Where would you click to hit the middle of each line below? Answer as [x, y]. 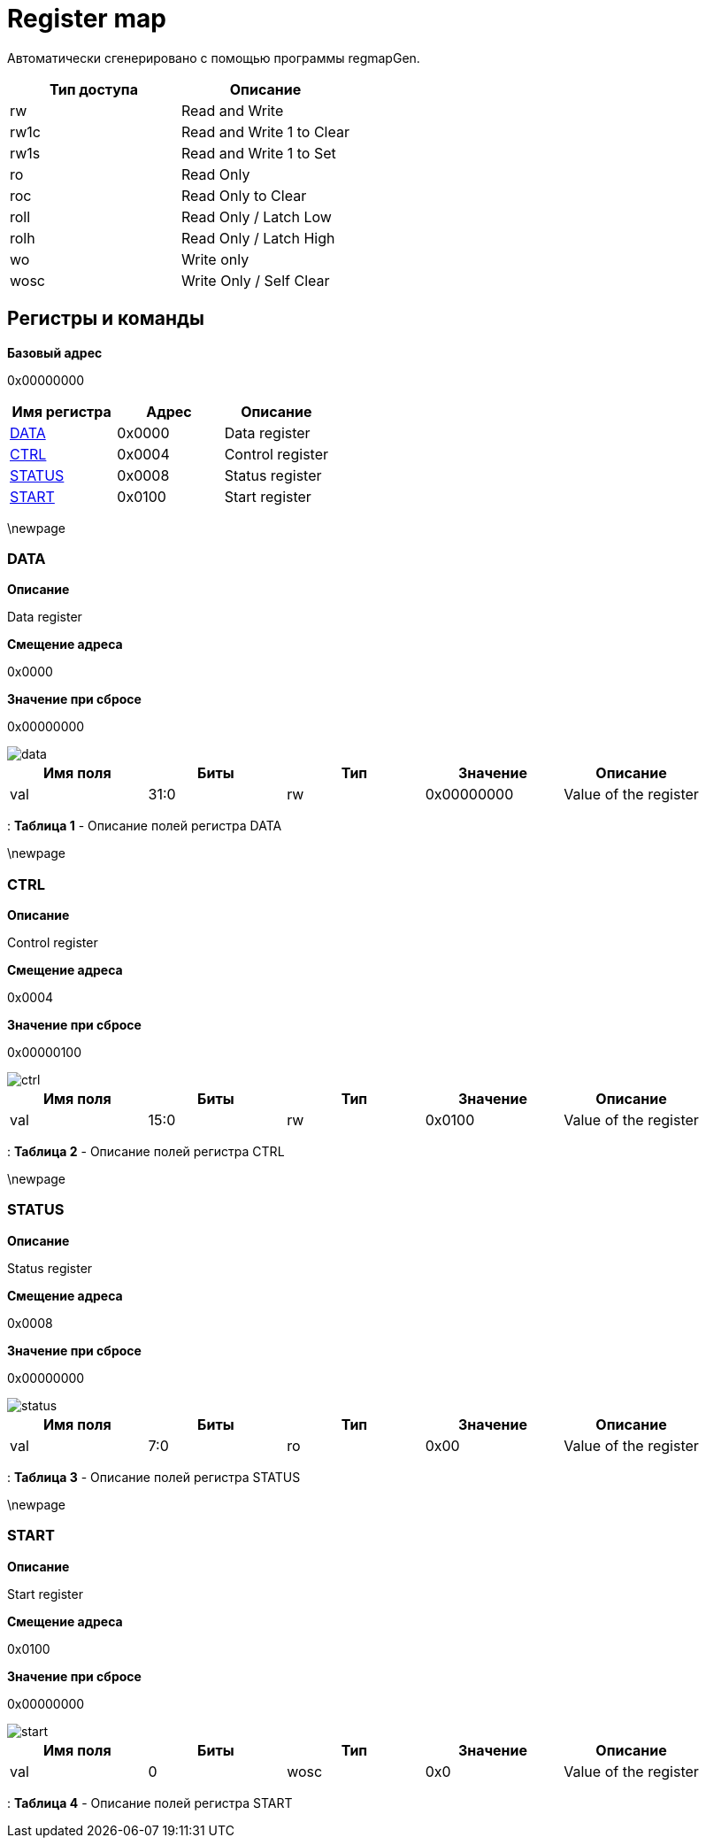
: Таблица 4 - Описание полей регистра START [150, 1803]
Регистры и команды [106, 319]
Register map [87, 19]
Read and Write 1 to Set [258, 153]
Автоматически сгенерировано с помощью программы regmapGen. [214, 58]
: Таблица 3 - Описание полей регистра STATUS [154, 1477]
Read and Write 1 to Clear [265, 131]
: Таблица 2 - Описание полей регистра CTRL [146, 1152]
